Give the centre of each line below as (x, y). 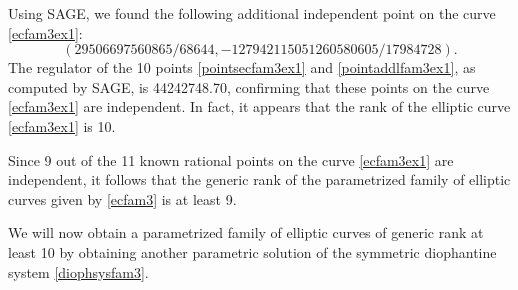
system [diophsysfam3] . (78, 271)
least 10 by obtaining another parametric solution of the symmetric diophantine (252, 251)
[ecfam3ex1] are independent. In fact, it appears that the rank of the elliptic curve (259, 106)
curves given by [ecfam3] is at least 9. (122, 198)
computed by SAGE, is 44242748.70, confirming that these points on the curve (249, 86)
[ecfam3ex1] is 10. (62, 125)
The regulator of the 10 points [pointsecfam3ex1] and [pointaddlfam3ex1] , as (242, 67)
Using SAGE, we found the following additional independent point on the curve (252, 13)
